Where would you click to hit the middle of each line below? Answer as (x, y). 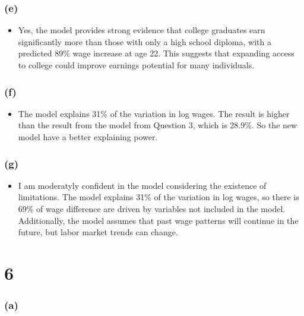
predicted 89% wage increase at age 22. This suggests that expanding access (156, 53)
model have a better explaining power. (88, 137)
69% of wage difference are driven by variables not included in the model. (152, 208)
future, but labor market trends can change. (98, 232)
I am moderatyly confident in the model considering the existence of (142, 185)
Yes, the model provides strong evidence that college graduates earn (142, 30)
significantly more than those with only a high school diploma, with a (145, 41)
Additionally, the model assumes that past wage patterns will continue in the (158, 220)
